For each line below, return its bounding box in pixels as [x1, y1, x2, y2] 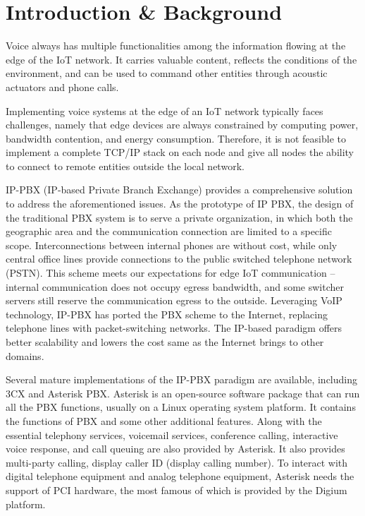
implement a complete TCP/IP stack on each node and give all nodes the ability [6, 145, 354, 160]
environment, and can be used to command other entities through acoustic [6, 66, 328, 80]
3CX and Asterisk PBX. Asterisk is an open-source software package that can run [6, 385, 360, 400]
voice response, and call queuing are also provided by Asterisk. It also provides [6, 441, 345, 456]
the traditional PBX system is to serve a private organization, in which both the [6, 210, 353, 224]
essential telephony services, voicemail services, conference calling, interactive [6, 427, 338, 442]
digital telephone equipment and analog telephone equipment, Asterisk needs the [6, 469, 354, 484]
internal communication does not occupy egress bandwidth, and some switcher [6, 279, 344, 294]
